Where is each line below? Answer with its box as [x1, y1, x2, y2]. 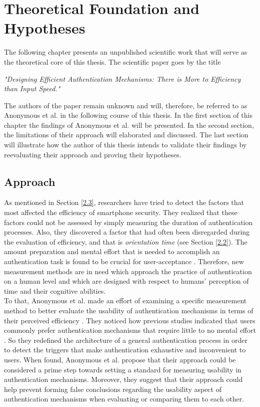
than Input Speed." [4, 83, 60, 94]
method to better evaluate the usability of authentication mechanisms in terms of [4, 305, 253, 315]
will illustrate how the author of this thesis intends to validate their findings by [4, 139, 247, 150]
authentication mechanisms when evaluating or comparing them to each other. [4, 393, 244, 404]
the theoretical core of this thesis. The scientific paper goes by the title [4, 56, 221, 67]
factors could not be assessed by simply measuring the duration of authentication [4, 217, 253, 227]
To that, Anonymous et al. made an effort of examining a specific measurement [4, 295, 247, 306]
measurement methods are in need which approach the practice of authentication [4, 266, 252, 276]
